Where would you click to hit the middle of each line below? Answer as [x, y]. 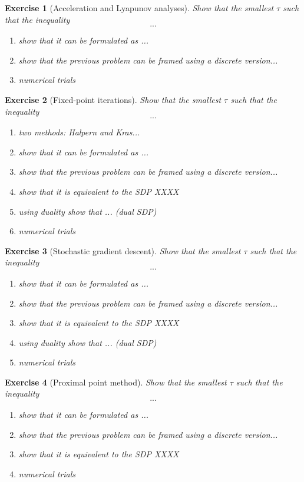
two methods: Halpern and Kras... [79, 132]
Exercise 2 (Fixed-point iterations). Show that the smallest [113, 99]
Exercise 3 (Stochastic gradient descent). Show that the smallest [123, 250]
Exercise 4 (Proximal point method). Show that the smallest [116, 382]
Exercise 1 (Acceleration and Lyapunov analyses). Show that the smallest [139, 8]
